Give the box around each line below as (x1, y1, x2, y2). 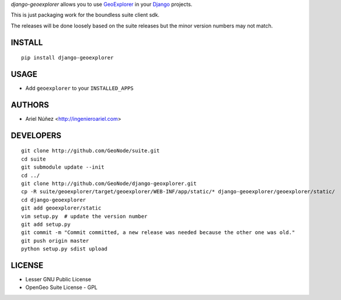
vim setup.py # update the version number (21, 213, 148, 219)
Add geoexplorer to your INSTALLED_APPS (25, 85, 134, 92)
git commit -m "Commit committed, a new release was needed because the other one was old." (21, 229, 295, 236)
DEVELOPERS (11, 130, 61, 140)
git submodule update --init (21, 164, 105, 170)
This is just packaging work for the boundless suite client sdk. (11, 12, 160, 19)
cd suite (21, 155, 46, 162)
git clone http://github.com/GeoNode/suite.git (21, 148, 160, 154)
